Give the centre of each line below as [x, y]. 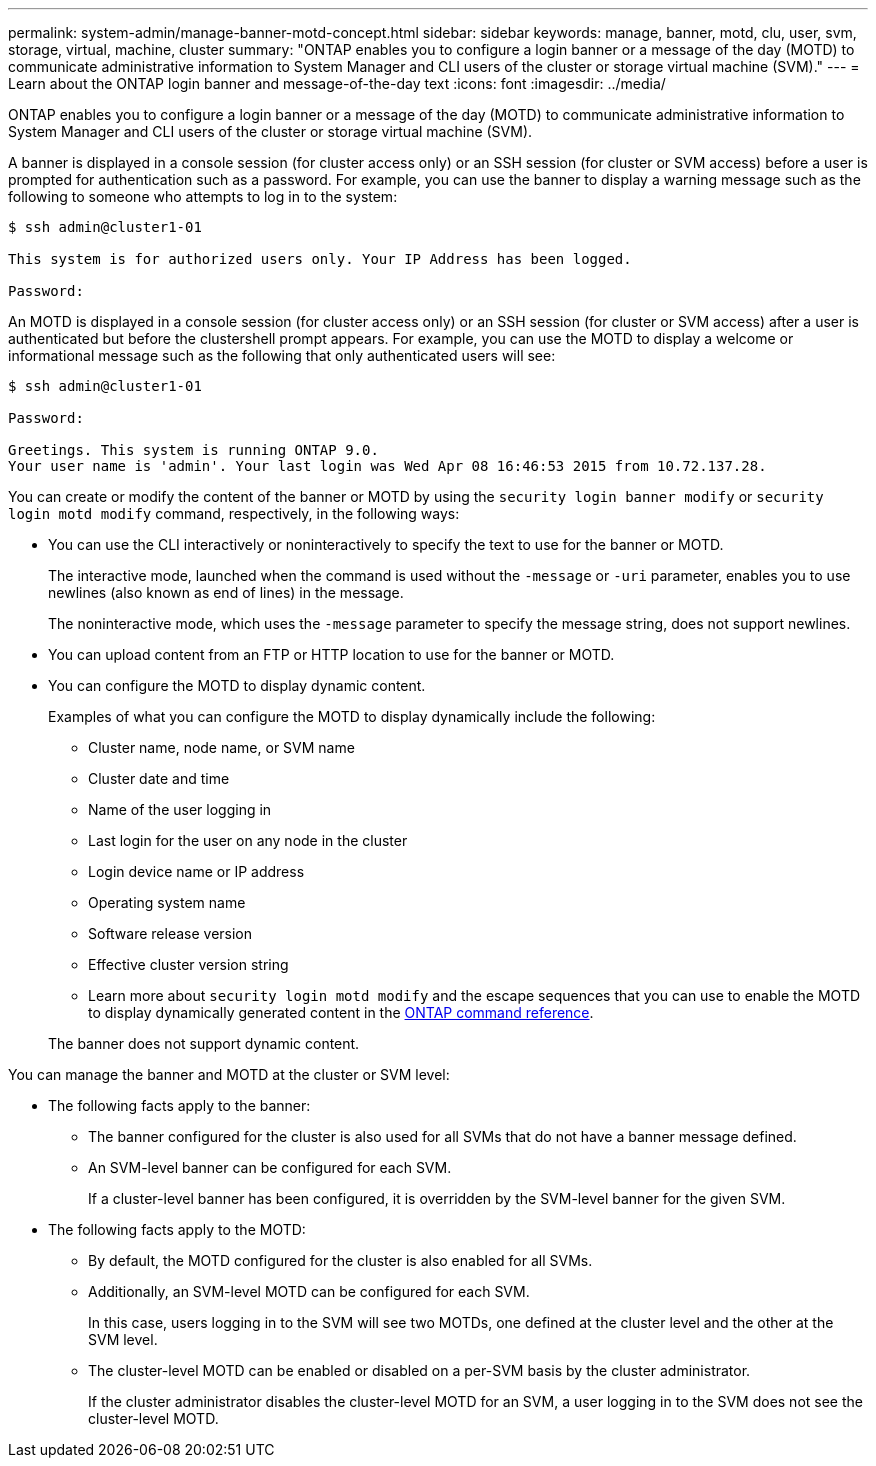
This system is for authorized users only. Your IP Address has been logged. [320, 259]
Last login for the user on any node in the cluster [248, 840]
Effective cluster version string [188, 964]
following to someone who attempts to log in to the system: [203, 196]
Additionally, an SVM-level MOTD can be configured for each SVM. [309, 1291]
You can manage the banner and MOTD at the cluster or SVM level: [229, 1074]
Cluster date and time [159, 778]
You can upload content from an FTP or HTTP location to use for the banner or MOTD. [331, 654]
